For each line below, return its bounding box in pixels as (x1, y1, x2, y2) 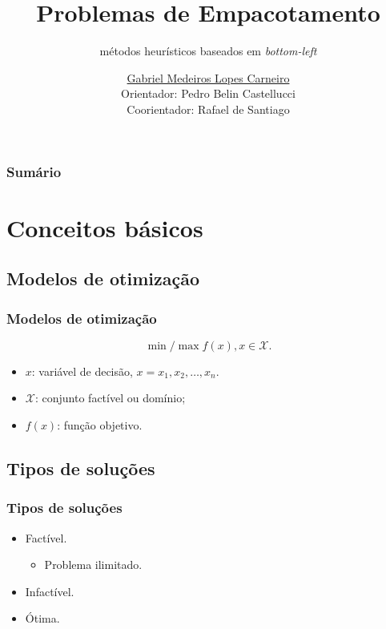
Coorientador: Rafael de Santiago (127, 100, 290, 117)
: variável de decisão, (31, 362, 133, 379)
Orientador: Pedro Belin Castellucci (121, 85, 296, 102)
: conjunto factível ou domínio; (34, 389, 186, 406)
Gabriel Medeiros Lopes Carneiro (127, 69, 290, 86)
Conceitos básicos (6, 211, 203, 244)
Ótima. (25, 610, 60, 627)
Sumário (6, 161, 62, 181)
